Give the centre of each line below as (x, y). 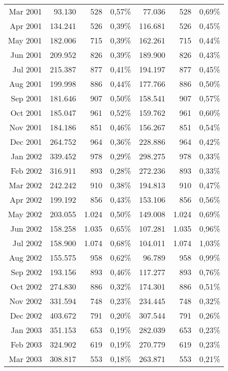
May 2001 (25, 40)
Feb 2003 (26, 344)
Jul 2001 (27, 69)
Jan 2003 (26, 330)
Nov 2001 (26, 127)
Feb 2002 (26, 171)
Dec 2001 (26, 142)
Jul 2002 (27, 243)
